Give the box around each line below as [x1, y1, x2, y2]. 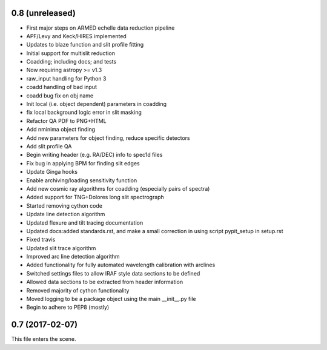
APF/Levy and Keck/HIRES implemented [26, 32, 127, 39]
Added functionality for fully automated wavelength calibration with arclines [26, 261, 216, 269]
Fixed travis [26, 236, 56, 243]
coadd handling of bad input [26, 84, 97, 91]
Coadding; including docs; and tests [26, 58, 117, 65]
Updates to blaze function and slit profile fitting [26, 41, 144, 48]
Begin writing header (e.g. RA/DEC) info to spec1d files [26, 151, 163, 159]
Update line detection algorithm [26, 211, 105, 218]
